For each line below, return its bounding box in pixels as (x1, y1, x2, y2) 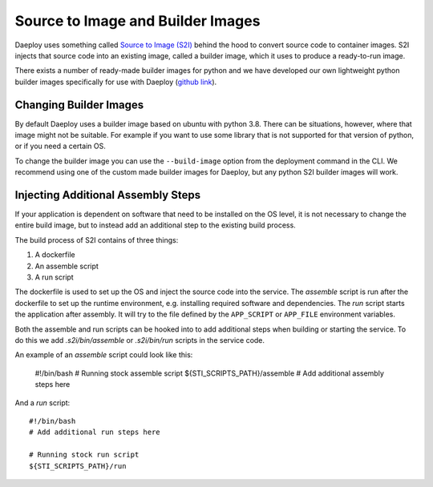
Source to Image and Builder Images (14, 12, 261, 30)
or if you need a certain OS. (14, 141, 106, 151)
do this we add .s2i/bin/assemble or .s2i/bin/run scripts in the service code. (14, 336, 265, 344)
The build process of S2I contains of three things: (14, 235, 179, 244)
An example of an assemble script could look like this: (14, 350, 193, 360)
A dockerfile (34, 250, 75, 260)
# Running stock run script (29, 450, 140, 460)
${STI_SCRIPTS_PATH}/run (29, 461, 127, 470)
